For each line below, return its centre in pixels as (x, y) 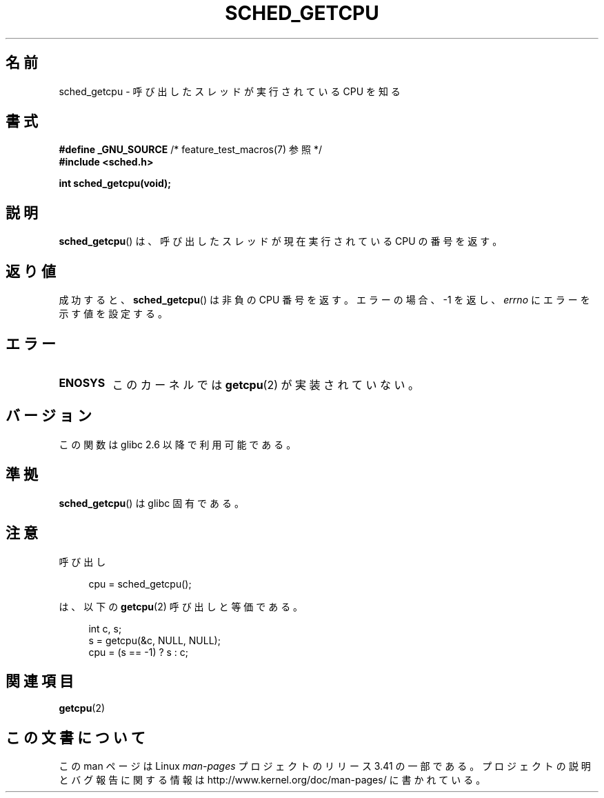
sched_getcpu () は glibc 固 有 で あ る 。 (151, 503)
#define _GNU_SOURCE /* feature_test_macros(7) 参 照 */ (190, 150)
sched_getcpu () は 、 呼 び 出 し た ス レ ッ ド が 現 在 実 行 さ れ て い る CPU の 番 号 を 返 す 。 (281, 241)
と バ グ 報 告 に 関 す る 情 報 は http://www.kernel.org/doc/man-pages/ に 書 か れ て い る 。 (272, 780)
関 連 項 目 (40, 681)
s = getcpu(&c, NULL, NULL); (154, 640)
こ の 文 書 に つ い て (75, 737)
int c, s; (105, 628)
